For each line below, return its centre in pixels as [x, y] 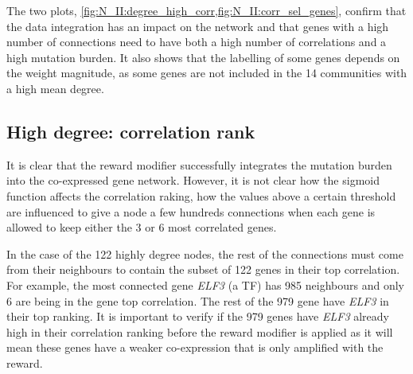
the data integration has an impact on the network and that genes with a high [198, 26]
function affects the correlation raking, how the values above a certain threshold [201, 195]
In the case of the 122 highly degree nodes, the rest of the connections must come [205, 253]
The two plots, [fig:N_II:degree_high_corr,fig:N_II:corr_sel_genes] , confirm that [206, 10]
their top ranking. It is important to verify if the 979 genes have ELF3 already [198, 316]
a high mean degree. [55, 88]
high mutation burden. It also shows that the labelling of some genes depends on [203, 57]
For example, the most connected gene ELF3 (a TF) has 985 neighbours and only [205, 284]
